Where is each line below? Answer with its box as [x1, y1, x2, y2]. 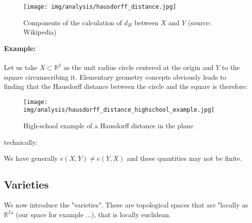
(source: [187, 17, 211, 27]
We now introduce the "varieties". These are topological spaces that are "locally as [4, 200, 248, 210]
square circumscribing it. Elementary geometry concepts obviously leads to [4, 71, 226, 82]
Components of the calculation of [23, 17, 122, 27]
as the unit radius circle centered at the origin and [63, 62, 214, 72]
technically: [4, 137, 38, 147]
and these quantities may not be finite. [127, 153, 242, 163]
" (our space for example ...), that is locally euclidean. [11, 209, 171, 219]
